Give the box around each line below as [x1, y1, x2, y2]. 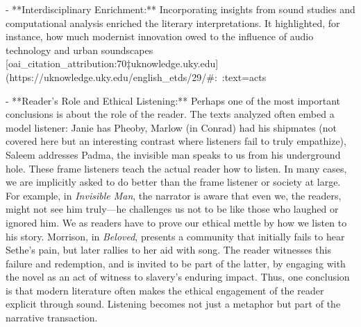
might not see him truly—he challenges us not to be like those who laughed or [6, 202, 339, 216]
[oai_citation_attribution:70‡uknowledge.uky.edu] [6, 56, 219, 71]
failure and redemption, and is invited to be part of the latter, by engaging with [6, 256, 346, 270]
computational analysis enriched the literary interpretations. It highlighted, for [6, 15, 340, 30]
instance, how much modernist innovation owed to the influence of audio [6, 29, 314, 44]
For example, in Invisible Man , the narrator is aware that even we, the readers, [6, 188, 342, 202]
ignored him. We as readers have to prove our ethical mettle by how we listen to [6, 215, 347, 229]
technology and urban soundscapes [6, 42, 153, 57]
